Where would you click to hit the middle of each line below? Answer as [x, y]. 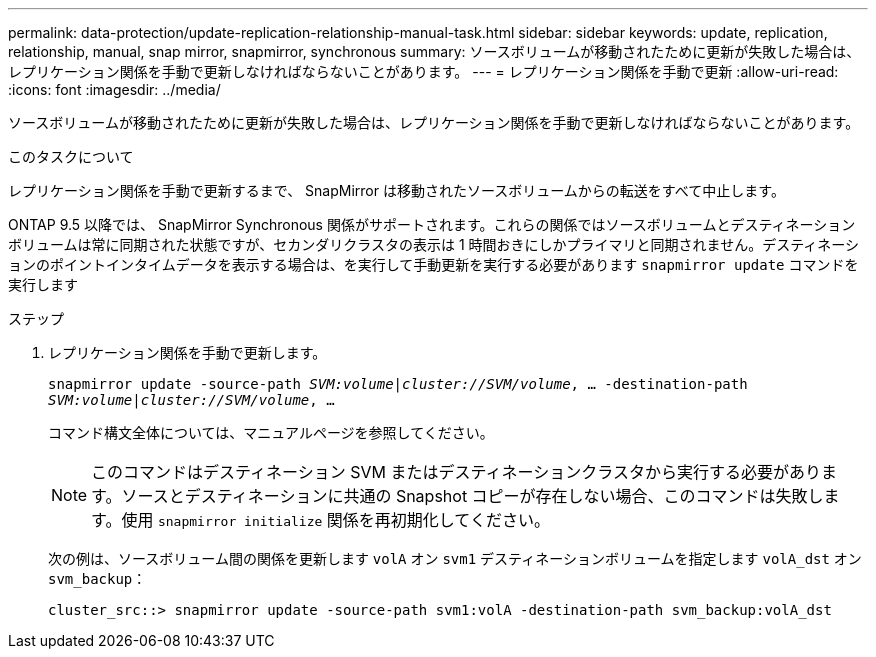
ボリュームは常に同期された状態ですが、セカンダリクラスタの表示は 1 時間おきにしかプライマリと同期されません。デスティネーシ [434, 244]
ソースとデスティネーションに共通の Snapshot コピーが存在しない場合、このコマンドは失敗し [472, 496]
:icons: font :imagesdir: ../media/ [114, 89]
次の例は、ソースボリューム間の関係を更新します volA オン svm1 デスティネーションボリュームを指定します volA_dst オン [455, 558]
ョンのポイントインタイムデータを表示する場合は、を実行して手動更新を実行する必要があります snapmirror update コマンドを [433, 264]
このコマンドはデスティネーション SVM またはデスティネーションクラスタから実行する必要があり [456, 472]
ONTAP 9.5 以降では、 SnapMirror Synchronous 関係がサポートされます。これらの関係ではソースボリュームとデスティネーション [432, 224]
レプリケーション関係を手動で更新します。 [187, 352]
